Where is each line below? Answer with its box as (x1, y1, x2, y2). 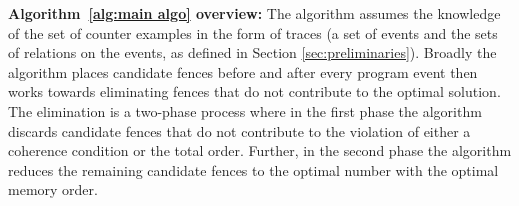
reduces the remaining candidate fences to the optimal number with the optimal (8, 159, 499, 180)
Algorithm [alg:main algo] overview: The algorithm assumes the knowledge (8, 3, 501, 23)
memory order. (8, 179, 98, 200)
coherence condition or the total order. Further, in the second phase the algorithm (8, 140, 512, 161)
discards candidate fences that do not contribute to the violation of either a (8, 120, 471, 141)
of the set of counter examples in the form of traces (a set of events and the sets (8, 22, 498, 43)
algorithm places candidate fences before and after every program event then (8, 61, 478, 82)
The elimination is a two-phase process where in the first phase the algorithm (8, 100, 482, 121)
